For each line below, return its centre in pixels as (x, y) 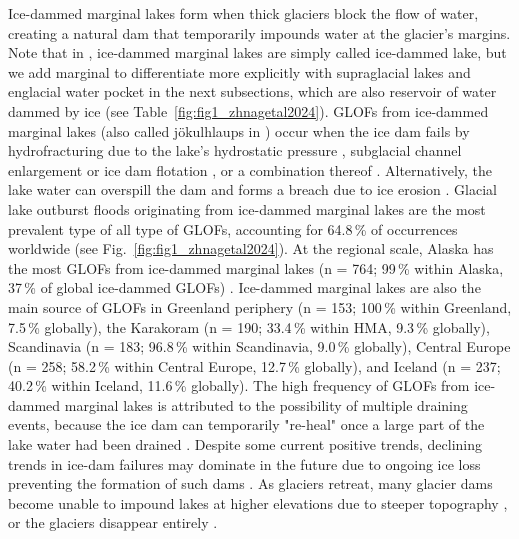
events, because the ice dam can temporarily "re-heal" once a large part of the (246, 424)
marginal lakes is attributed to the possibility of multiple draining (266, 404)
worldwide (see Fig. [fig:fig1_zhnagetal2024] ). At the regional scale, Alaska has (251, 248)
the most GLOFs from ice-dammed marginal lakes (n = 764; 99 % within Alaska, (256, 267)
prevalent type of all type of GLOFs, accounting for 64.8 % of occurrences (233, 228)
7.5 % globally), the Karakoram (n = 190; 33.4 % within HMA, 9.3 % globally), (249, 326)
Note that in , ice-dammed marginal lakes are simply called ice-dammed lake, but (257, 52)
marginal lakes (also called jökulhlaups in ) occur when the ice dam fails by (239, 130)
